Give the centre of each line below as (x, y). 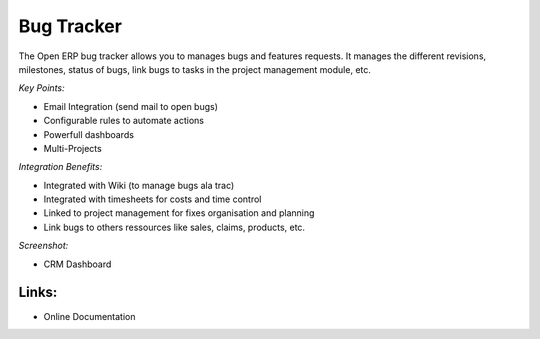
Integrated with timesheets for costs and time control (152, 199)
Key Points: (41, 88)
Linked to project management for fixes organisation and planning (179, 213)
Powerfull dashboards (89, 134)
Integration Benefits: (60, 167)
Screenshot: (43, 246)
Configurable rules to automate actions (124, 121)
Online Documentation (89, 316)
